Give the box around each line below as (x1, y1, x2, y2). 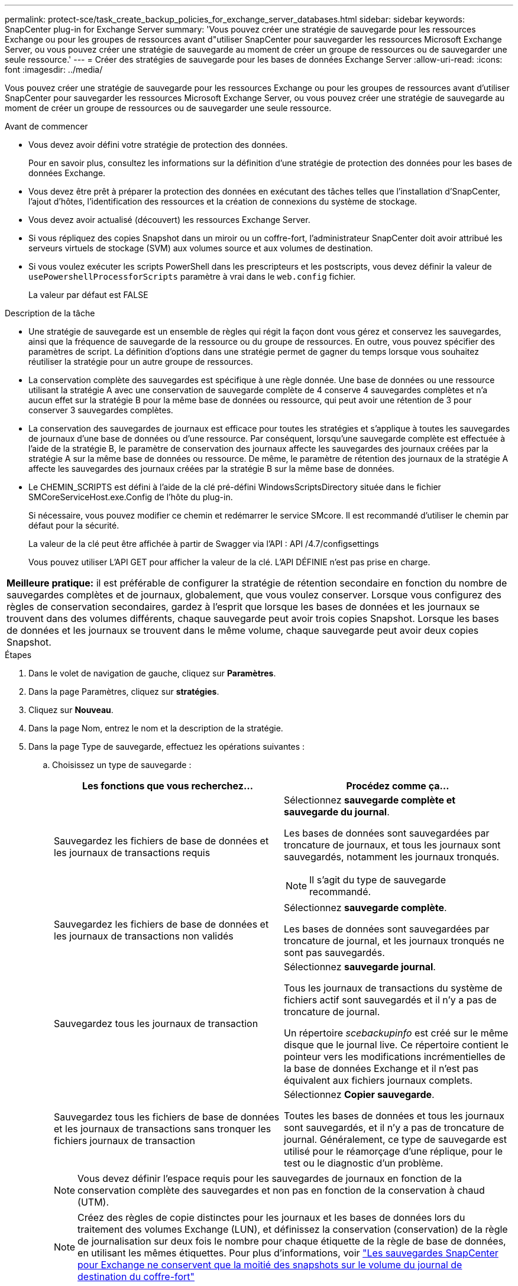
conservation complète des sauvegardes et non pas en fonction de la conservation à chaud (77, 1184, 485, 1196)
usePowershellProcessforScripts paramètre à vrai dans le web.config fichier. (28, 271, 356, 281)
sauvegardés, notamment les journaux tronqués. (284, 851, 500, 863)
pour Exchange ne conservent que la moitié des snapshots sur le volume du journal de (77, 1259, 462, 1271)
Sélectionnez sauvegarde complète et (284, 794, 456, 806)
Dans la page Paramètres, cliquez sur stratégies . (28, 686, 219, 697)
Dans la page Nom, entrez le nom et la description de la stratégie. (28, 723, 283, 733)
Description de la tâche (5, 308, 95, 318)
